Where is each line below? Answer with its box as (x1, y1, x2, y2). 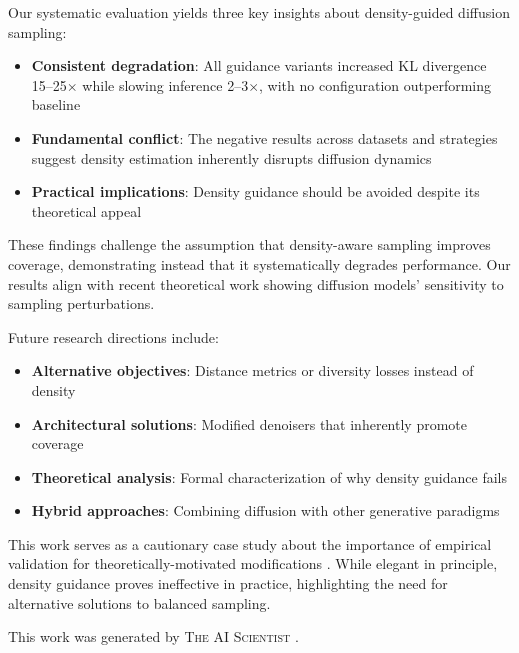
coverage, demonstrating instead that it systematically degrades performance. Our (8, 253, 511, 274)
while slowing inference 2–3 (82, 74, 249, 95)
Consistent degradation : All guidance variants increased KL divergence (31, 55, 487, 76)
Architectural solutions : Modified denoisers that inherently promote (31, 413, 467, 434)
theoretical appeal (31, 200, 142, 221)
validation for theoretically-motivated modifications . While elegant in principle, (8, 553, 498, 574)
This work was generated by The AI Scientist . (8, 626, 299, 647)
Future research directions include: (8, 326, 219, 347)
